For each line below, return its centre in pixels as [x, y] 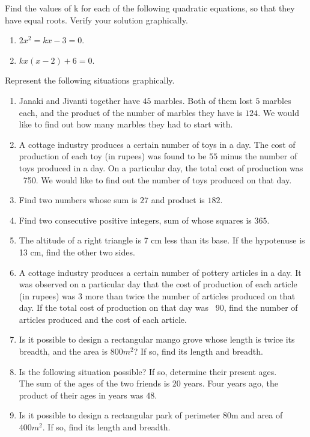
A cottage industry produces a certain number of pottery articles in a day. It [160, 272]
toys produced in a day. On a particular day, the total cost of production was [161, 167]
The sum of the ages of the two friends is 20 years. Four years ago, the [149, 383]
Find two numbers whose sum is [78, 200]
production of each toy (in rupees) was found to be [113, 156]
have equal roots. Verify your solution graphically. [96, 20]
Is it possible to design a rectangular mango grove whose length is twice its [157, 339]
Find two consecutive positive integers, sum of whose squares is [135, 220]
